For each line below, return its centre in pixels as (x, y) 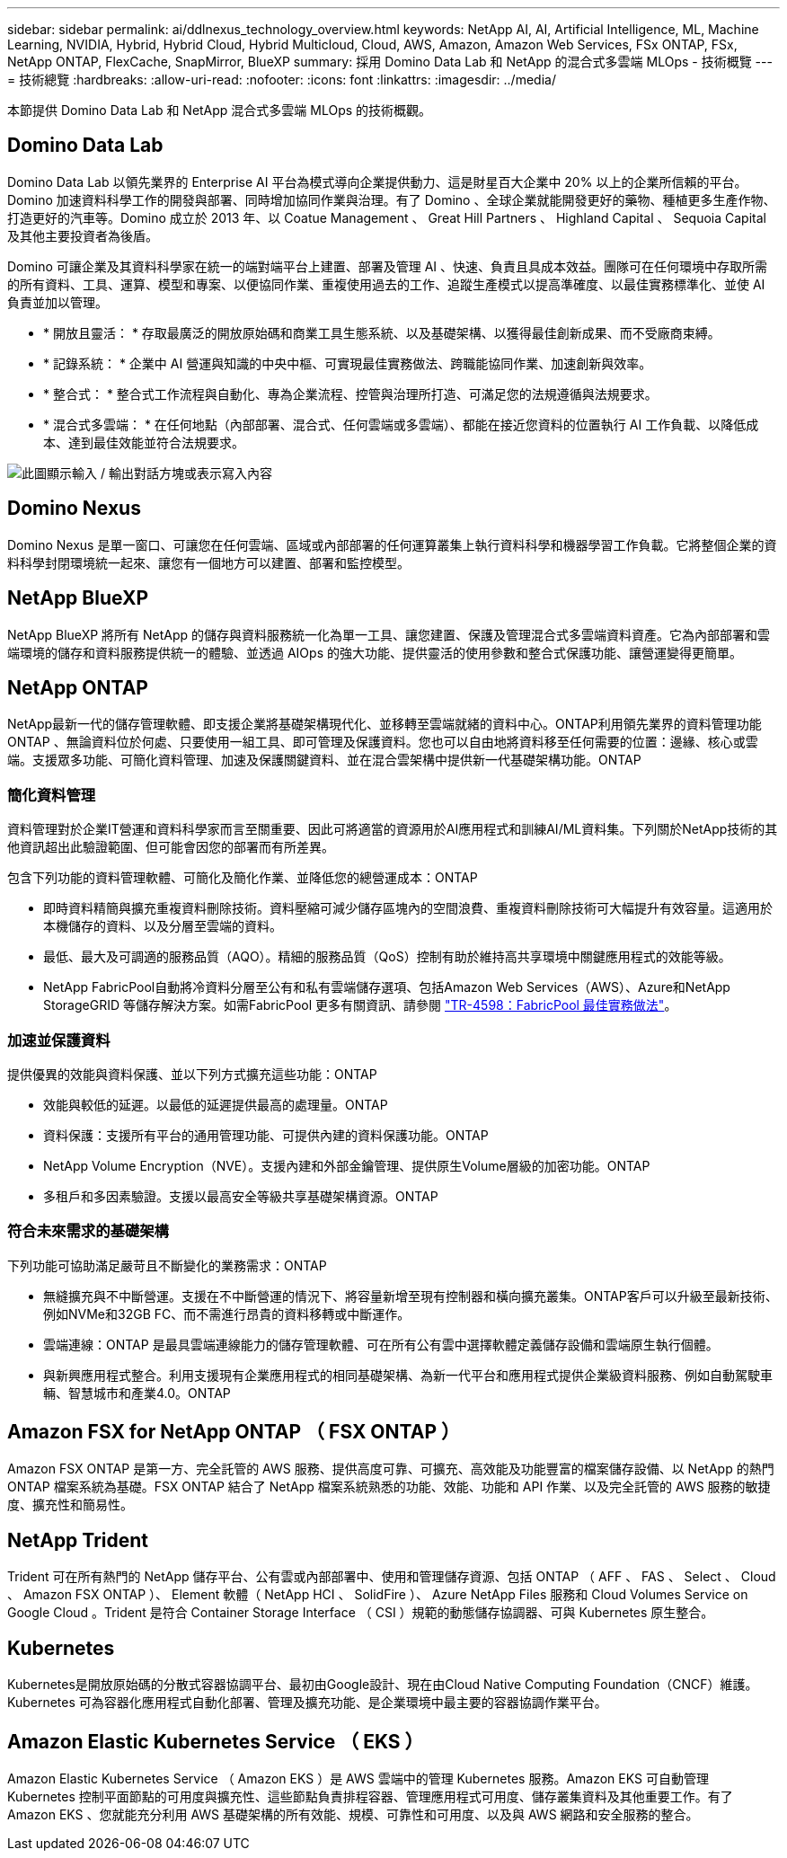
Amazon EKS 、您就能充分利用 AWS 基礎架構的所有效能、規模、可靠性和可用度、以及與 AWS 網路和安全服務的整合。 (353, 1814)
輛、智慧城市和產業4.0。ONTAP (137, 1393)
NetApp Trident (78, 1540)
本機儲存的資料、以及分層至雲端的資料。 (163, 926)
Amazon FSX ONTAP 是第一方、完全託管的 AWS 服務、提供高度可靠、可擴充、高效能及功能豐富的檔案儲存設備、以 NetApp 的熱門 (391, 1469)
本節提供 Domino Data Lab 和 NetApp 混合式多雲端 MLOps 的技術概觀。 (220, 110)
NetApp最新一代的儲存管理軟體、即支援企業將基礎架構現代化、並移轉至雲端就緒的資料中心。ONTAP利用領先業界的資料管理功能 (385, 724)
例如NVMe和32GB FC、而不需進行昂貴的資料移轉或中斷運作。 (227, 1314)
